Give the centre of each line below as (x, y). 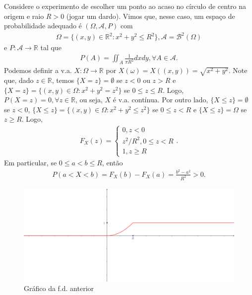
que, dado (19, 80)
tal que (51, 47)
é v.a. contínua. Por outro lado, (160, 100)
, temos (63, 80)
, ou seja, (89, 100)
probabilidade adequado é (43, 26)
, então (112, 163)
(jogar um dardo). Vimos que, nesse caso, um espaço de (151, 16)
